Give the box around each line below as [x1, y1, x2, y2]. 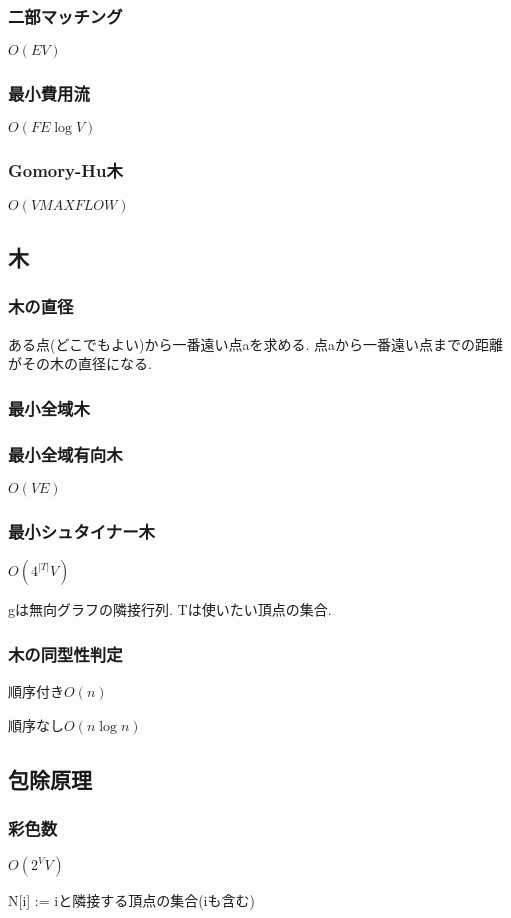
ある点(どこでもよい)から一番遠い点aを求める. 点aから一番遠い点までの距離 [8, 333, 504, 354]
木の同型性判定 [8, 641, 123, 666]
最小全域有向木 [8, 441, 123, 466]
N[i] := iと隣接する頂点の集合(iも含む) [8, 890, 255, 911]
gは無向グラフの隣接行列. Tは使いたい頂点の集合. [8, 599, 332, 620]
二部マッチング [8, 3, 123, 28]
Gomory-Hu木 [8, 158, 123, 183]
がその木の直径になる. [8, 353, 152, 374]
